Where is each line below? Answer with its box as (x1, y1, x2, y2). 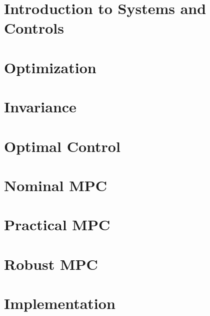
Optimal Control (4, 135, 120, 156)
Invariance (4, 96, 76, 117)
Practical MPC (4, 214, 110, 235)
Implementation (4, 293, 115, 313)
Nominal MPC (4, 175, 107, 195)
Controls (4, 18, 64, 38)
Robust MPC (4, 253, 98, 274)
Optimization (4, 57, 96, 77)
